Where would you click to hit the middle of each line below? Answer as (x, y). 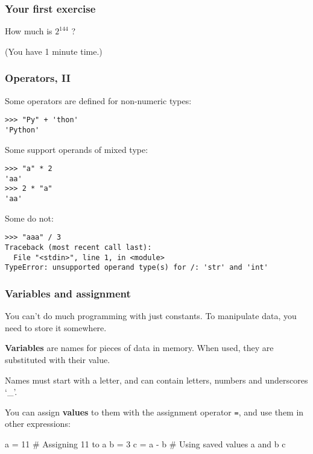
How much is (29, 31)
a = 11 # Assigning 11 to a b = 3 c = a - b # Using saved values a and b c (145, 444)
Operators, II (38, 78)
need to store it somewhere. (56, 327)
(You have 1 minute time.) (54, 51)
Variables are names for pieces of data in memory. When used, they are (139, 348)
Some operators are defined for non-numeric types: (98, 100)
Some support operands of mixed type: (77, 149)
